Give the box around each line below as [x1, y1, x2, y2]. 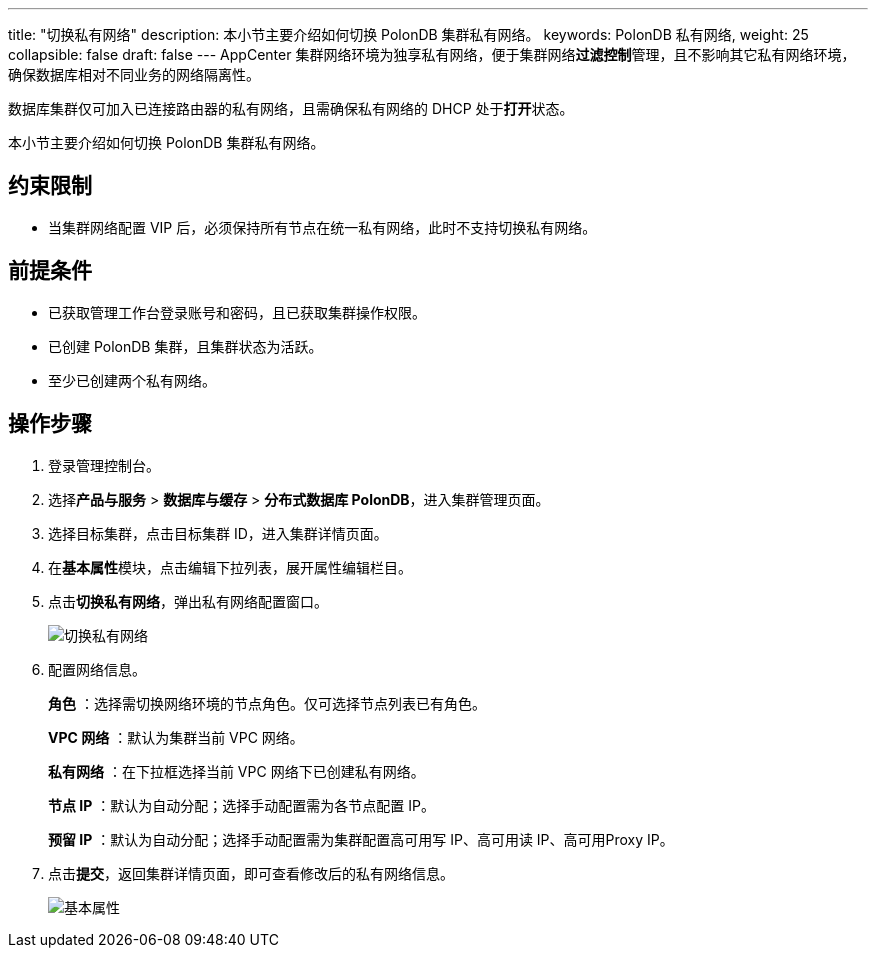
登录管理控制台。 [48, 456, 160, 474]
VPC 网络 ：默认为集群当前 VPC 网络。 [48, 728, 304, 746]
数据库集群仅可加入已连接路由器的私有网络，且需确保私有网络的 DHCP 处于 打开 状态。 [8, 100, 574, 117]
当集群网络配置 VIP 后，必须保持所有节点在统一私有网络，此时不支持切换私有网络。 [48, 218, 597, 236]
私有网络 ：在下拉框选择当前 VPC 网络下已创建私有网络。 [48, 762, 425, 780]
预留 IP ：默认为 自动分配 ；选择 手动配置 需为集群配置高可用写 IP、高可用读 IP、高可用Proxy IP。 [48, 830, 674, 848]
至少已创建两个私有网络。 [48, 371, 216, 389]
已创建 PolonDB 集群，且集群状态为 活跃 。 [48, 337, 323, 355]
